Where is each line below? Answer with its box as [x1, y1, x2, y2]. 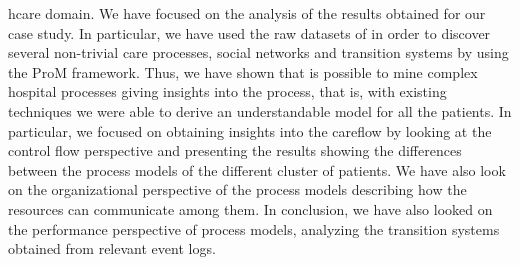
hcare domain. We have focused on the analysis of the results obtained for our [8, 3, 486, 23]
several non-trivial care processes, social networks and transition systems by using [8, 42, 509, 63]
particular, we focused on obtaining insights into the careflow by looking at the [8, 120, 492, 141]
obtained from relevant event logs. [8, 238, 216, 259]
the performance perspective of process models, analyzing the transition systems [8, 218, 500, 239]
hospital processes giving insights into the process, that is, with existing [8, 81, 447, 102]
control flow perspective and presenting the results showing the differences [8, 140, 462, 161]
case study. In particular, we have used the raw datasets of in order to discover [8, 22, 491, 43]
